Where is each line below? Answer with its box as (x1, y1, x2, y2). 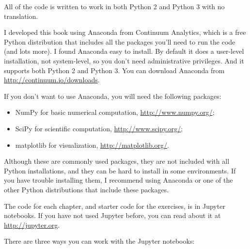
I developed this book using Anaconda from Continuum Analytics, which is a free (4, 27, 246, 37)
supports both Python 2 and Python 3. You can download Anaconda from (4, 65, 225, 75)
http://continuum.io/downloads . (4, 75, 100, 85)
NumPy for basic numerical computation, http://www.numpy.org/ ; (15, 107, 215, 117)
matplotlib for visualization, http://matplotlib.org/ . (15, 140, 169, 150)
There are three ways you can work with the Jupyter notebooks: (4, 236, 195, 246)
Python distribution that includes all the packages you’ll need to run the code (4, 36, 235, 47)
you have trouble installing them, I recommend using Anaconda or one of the (4, 175, 233, 185)
